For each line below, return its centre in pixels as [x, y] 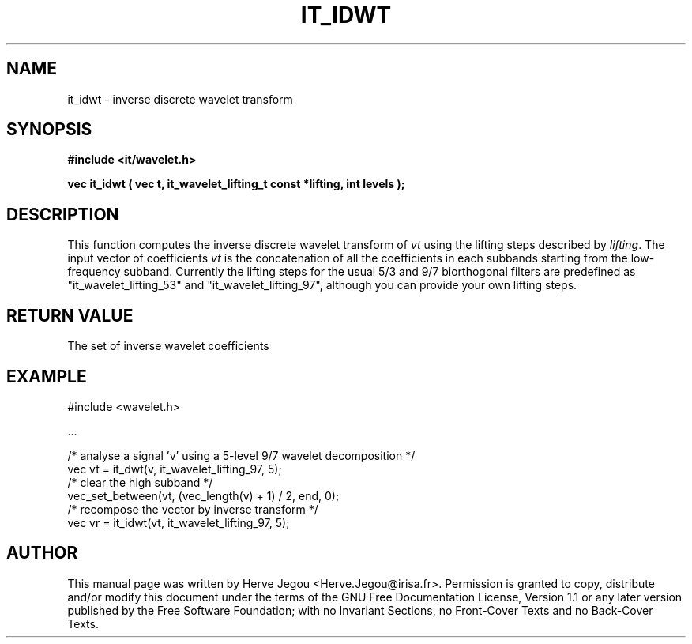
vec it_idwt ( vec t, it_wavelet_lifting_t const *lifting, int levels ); [236, 184]
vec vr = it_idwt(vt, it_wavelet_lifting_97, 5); [179, 522]
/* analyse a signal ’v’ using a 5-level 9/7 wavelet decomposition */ [241, 455]
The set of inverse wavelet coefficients [168, 346]
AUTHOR [42, 553]
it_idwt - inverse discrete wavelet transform [180, 99]
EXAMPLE [47, 376]
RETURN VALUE [70, 315]
